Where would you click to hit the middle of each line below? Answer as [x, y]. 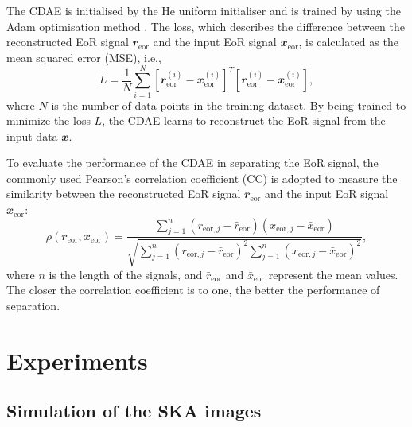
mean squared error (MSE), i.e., [84, 57]
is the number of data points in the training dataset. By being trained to [229, 105]
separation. [33, 306]
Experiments [77, 360]
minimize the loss [49, 120]
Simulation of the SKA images [134, 411]
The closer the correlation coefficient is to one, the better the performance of [193, 290]
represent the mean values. [333, 274]
